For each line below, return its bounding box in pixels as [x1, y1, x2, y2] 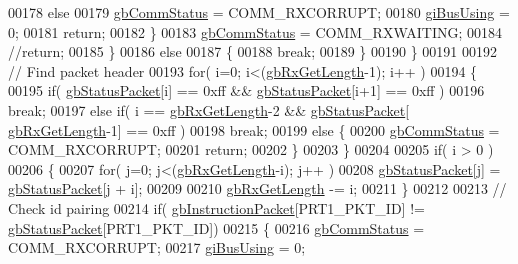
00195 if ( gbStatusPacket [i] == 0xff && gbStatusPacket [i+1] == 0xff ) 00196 [8, 80, 485, 101]
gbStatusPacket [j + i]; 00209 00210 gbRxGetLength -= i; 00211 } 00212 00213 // [8, 178, 507, 199]
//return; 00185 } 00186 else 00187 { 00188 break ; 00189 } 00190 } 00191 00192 [8, 41, 498, 62]
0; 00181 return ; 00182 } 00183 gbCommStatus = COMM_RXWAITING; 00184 [8, 21, 502, 42]
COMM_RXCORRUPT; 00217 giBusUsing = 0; [8, 237, 306, 258]
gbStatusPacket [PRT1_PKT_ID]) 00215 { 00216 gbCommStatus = [8, 217, 425, 238]
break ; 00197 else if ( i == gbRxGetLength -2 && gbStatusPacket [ [8, 99, 410, 120]
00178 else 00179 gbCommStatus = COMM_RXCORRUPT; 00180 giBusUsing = [8, 2, 510, 22]
